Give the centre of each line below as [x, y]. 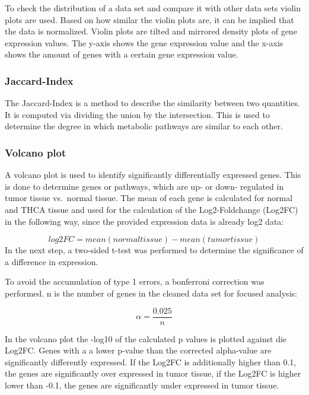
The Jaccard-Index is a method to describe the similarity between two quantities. [152, 103]
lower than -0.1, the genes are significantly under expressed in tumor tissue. [142, 385]
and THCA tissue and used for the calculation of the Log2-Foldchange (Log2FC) [152, 209]
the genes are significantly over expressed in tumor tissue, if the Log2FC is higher [153, 373]
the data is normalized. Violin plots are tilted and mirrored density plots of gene [151, 31]
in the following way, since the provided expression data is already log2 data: [144, 221]
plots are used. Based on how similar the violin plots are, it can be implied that [149, 19]
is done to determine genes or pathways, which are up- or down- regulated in [144, 186]
